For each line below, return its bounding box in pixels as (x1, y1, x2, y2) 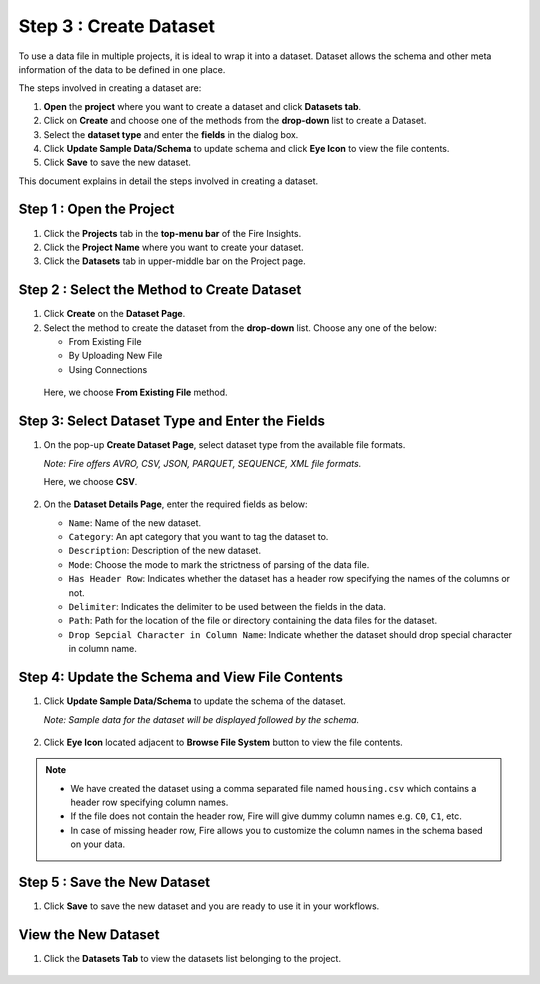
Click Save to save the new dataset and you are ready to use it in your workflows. (43, 900, 380, 912)
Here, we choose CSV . (43, 475, 138, 487)
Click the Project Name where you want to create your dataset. (43, 241, 304, 253)
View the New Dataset (18, 926, 160, 943)
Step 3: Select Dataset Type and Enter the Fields (18, 413, 325, 430)
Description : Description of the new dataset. (68, 545, 262, 557)
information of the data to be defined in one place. (18, 63, 226, 75)
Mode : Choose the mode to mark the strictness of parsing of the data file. (68, 558, 370, 570)
